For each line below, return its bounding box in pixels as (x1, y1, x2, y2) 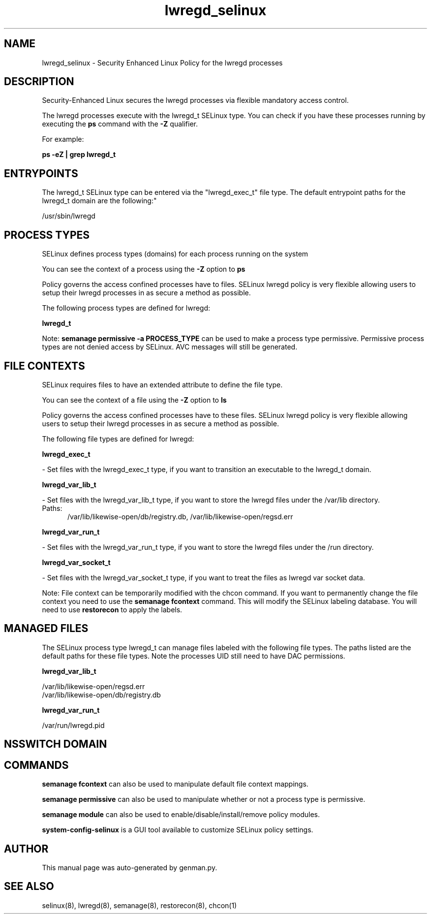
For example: (42, 135, 84, 144)
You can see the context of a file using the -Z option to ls (42, 395, 227, 404)
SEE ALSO (4, 880, 54, 893)
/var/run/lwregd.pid (42, 721, 105, 729)
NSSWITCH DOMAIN (4, 738, 107, 751)
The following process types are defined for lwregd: (42, 304, 211, 313)
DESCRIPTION (4, 75, 74, 88)
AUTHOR (4, 842, 49, 855)
